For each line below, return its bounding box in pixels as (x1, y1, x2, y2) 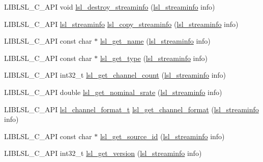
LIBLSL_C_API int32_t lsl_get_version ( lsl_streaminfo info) (4, 148, 202, 158)
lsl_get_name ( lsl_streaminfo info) (100, 36, 211, 46)
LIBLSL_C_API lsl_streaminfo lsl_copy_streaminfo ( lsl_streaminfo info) (4, 18, 239, 29)
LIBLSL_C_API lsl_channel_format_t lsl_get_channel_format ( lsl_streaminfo (4, 104, 259, 114)
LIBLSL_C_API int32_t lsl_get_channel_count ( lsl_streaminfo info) (4, 70, 226, 80)
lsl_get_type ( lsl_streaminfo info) (100, 52, 208, 63)
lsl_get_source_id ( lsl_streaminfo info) (100, 131, 225, 141)
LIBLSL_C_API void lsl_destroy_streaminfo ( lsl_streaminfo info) (4, 2, 215, 12)
